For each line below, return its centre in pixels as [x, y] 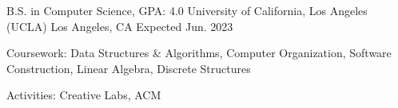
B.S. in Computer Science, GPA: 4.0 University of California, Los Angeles [187, 10]
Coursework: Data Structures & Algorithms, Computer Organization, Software [199, 53]
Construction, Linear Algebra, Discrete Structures [129, 68]
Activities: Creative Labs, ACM [84, 95]
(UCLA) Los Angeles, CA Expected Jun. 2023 [120, 26]
